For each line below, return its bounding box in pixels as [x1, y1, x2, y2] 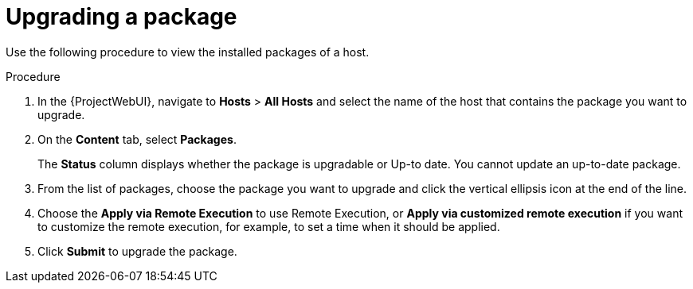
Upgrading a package [6, 3, 237, 30]
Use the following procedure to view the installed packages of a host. [6, 44, 370, 59]
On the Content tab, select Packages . [37, 132, 237, 146]
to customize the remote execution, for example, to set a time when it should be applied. [37, 219, 500, 233]
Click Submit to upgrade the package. [37, 244, 237, 258]
